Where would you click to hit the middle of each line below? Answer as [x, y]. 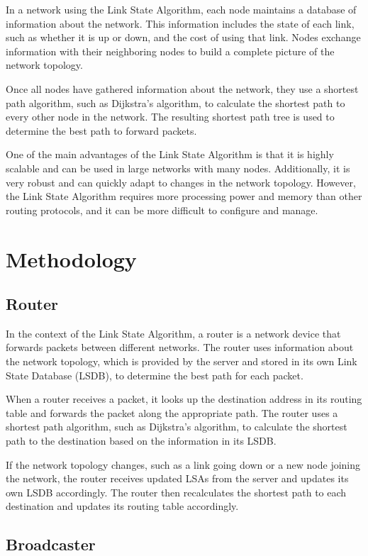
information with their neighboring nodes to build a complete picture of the [170, 51]
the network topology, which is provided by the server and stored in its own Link [182, 361]
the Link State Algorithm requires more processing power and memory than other [184, 196]
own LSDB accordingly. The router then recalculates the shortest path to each [176, 492]
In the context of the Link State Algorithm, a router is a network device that [173, 333]
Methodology [71, 258]
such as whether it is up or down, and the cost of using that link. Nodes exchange [183, 37]
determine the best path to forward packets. [101, 130]
